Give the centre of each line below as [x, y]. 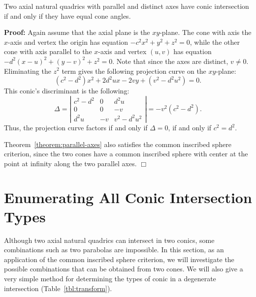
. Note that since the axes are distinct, [170, 61]
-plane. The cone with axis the [206, 32]
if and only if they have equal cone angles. [67, 15]
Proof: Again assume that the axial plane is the [77, 32]
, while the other [215, 42]
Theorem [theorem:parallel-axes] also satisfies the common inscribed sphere [118, 144]
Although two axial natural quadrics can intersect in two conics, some [109, 240]
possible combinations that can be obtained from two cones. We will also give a [124, 269]
